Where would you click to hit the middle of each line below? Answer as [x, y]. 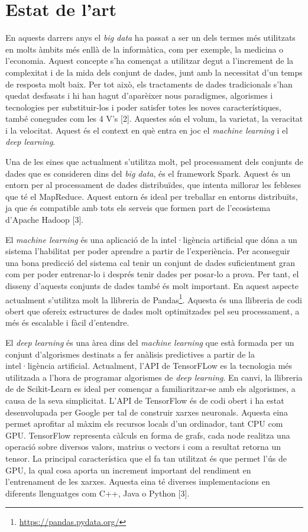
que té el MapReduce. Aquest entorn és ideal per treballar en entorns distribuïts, [152, 196]
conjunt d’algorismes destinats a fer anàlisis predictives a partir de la [130, 354]
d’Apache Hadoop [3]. [45, 220]
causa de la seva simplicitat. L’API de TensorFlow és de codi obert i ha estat [145, 400]
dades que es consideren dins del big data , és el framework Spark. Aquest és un [148, 173]
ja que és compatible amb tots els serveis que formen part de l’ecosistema [138, 208]
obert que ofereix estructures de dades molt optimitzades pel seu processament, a [153, 311]
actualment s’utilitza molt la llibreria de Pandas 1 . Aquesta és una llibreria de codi [154, 299]
